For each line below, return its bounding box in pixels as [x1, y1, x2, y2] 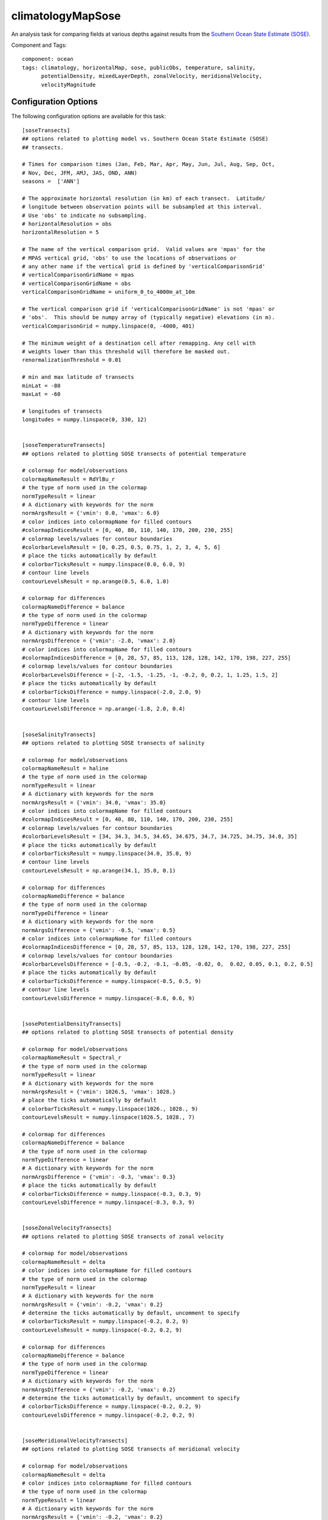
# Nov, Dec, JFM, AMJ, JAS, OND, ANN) [22, 169, 138, 176]
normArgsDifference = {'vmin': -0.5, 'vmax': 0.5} [22, 927, 176, 933]
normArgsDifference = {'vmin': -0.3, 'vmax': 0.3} [22, 1173, 176, 1180]
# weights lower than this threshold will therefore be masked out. [22, 348, 230, 355]
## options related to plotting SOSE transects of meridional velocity [22, 1446, 240, 1453]
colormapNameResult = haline [22, 765, 109, 772]
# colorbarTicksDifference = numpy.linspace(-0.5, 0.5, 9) [22, 978, 202, 984]
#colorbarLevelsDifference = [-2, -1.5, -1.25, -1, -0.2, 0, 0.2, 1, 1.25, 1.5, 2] [22, 671, 279, 678]
